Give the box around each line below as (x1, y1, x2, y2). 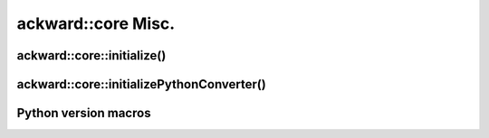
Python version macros (16, 106, 151, 121)
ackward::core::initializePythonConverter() (16, 77, 266, 92)
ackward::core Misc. (16, 14, 176, 33)
